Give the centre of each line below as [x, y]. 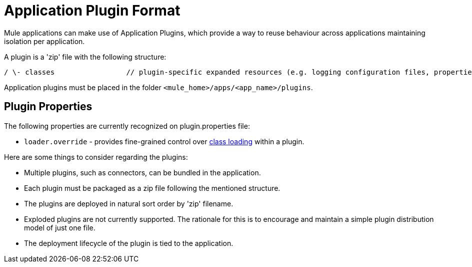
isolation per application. [44, 41]
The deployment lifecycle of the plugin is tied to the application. [129, 243]
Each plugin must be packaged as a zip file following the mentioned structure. [152, 188]
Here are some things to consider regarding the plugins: [96, 157]
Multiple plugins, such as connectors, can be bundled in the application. [142, 172]
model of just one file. [60, 227]
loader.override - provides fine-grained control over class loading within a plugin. [164, 141]
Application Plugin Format [92, 11]
